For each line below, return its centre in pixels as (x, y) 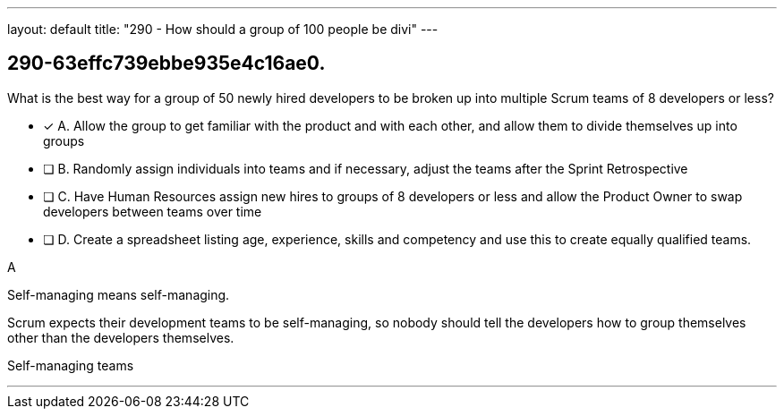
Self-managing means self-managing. (119, 294)
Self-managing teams (71, 365)
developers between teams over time (153, 211)
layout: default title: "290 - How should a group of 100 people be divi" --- (223, 29)
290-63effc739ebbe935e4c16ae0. (166, 64)
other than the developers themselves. (121, 337)
